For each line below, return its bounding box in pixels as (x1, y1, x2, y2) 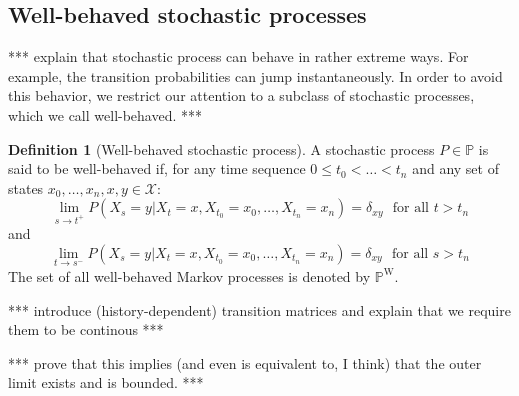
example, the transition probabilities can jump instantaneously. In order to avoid (8, 65, 503, 86)
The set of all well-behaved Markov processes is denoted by (8, 265, 371, 286)
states (8, 177, 44, 198)
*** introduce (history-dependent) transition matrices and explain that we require (8, 299, 511, 320)
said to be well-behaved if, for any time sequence (8, 158, 306, 179)
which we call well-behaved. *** (8, 104, 203, 125)
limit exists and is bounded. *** (8, 372, 204, 393)
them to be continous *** (8, 319, 164, 340)
